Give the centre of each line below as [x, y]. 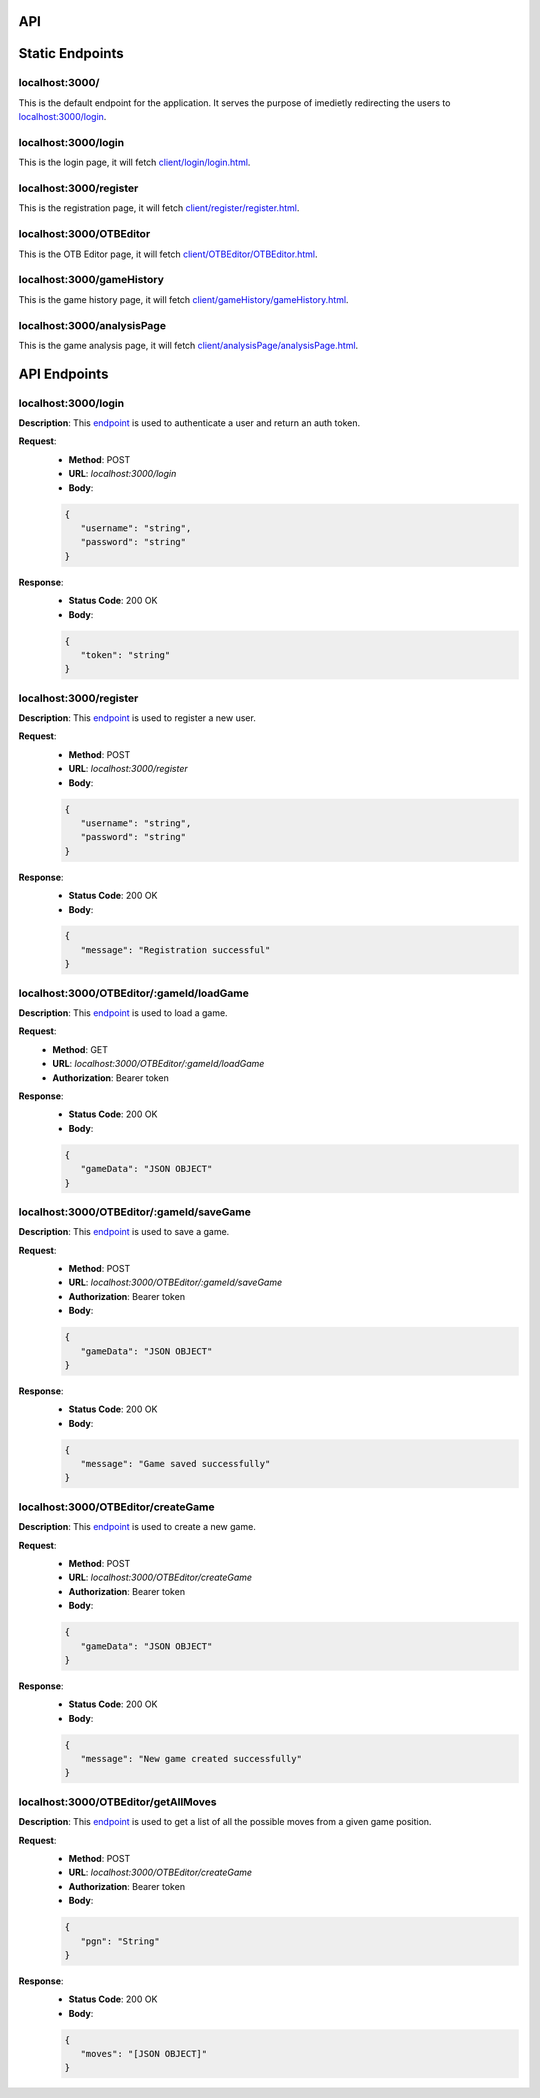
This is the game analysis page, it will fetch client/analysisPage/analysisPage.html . [188, 345]
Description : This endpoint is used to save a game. [124, 1232]
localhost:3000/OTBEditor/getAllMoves [117, 1802]
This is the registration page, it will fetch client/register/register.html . [159, 208]
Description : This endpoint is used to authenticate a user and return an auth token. [189, 423]
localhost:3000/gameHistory [91, 280]
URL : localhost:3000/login [122, 474]
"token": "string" [125, 654]
